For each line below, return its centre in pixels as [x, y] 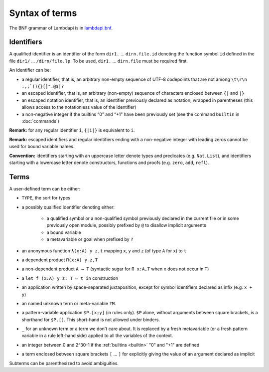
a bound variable [64, 232]
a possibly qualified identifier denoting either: [68, 207]
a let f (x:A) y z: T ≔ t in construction [70, 278]
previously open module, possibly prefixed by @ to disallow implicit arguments [126, 225]
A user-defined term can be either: [45, 188]
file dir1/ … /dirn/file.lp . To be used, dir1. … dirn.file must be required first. [99, 61]
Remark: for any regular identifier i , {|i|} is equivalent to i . [72, 130]
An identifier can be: [30, 70]
